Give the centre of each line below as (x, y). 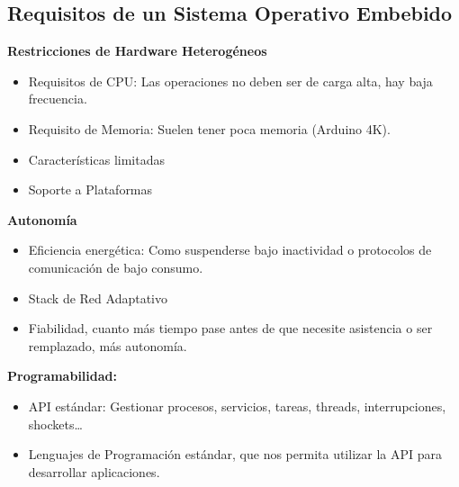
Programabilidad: (62, 376)
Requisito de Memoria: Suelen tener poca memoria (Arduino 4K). (209, 128)
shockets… (55, 424)
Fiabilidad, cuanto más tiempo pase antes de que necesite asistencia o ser (230, 328)
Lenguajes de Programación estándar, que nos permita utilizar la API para (235, 454)
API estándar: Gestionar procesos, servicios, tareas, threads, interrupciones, (237, 406)
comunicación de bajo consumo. (116, 267)
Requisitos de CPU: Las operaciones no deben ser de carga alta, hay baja (230, 81)
